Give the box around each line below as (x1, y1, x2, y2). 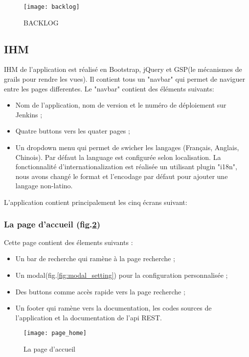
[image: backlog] (23, 3, 80, 10)
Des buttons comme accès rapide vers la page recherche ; (15, 286, 185, 296)
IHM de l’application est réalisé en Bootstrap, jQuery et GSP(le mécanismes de (4, 64, 242, 74)
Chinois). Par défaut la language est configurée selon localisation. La (15, 152, 221, 162)
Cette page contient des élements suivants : (4, 237, 133, 247)
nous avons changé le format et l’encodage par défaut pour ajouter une (15, 171, 228, 181)
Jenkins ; (15, 109, 43, 119)
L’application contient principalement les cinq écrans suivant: (4, 197, 187, 207)
